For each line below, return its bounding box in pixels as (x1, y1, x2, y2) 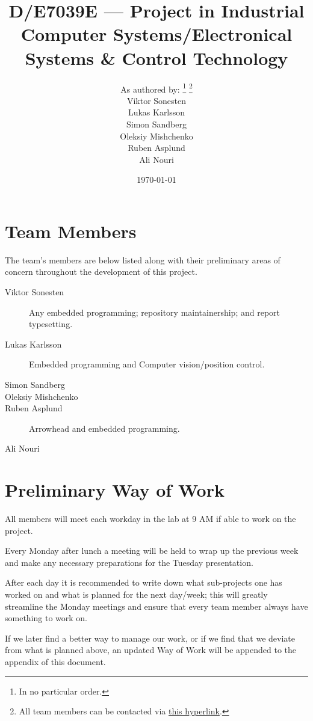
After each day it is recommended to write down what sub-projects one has (5, 576, 282, 589)
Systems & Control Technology (25, 45, 288, 70)
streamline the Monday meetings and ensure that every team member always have (5, 600, 308, 612)
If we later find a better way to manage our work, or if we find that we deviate (5, 631, 295, 644)
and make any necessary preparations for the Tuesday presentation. (5, 556, 253, 568)
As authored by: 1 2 (120, 81, 193, 95)
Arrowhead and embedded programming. (29, 422, 180, 434)
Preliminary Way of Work (5, 477, 225, 502)
